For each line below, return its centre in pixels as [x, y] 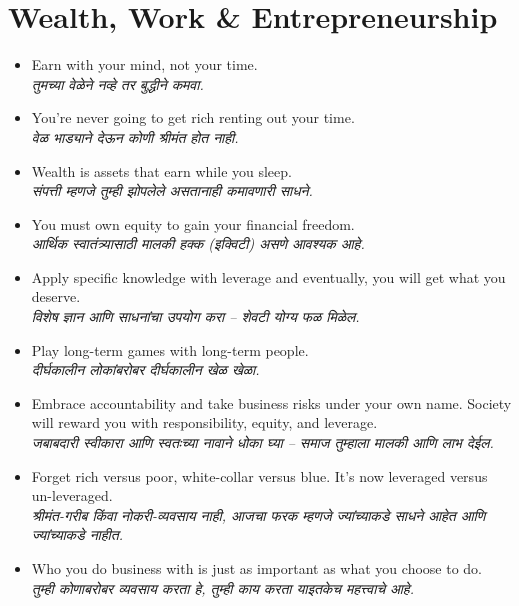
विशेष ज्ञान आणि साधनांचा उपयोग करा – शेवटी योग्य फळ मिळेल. [195, 316]
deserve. [56, 296]
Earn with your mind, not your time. [144, 64]
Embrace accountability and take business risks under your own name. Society [271, 402]
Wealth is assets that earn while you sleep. [161, 170]
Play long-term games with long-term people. [170, 349]
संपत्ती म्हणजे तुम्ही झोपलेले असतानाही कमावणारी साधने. [172, 190]
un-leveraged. [72, 495]
